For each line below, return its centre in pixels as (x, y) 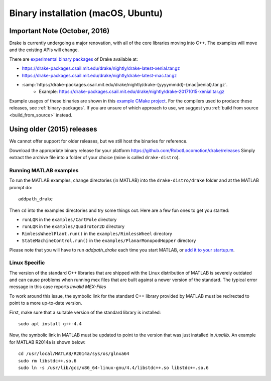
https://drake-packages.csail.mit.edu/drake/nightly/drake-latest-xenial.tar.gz (101, 68)
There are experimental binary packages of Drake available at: (74, 59)
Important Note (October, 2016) (59, 31)
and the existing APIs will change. (44, 50)
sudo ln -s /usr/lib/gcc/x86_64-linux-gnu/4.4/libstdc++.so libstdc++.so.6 (113, 367)
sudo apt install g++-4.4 (50, 324)
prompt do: (21, 187)
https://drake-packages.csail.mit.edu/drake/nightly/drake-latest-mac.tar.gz (99, 75)
